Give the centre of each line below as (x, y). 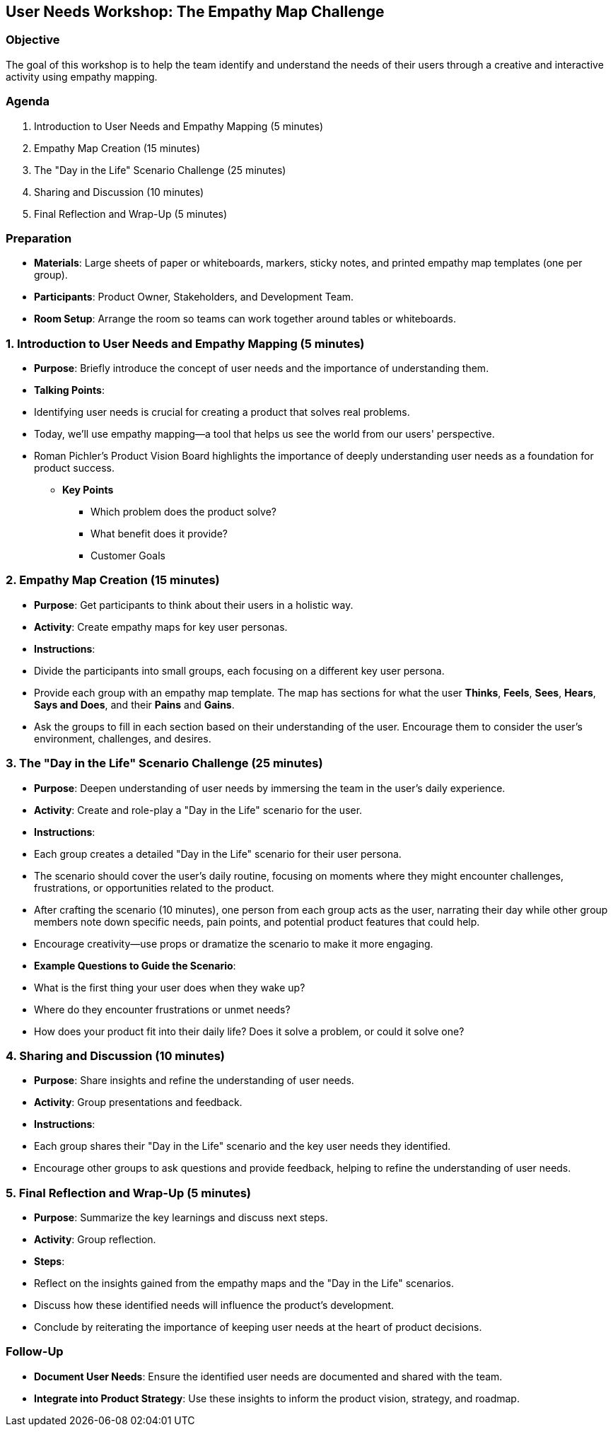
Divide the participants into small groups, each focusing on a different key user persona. (239, 670)
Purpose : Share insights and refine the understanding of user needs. (194, 1081)
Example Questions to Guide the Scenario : (135, 965)
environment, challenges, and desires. (123, 738)
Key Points (88, 490)
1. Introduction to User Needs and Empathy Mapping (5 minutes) (185, 343)
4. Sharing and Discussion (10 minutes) (116, 1055)
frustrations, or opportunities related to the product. (154, 887)
